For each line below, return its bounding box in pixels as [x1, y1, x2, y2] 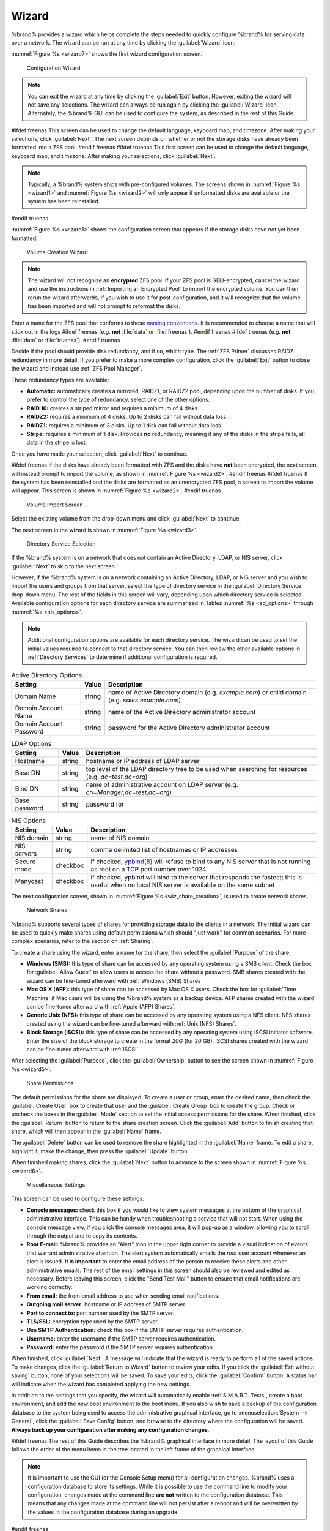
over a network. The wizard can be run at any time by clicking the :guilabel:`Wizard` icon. [11, 39, 236, 46]
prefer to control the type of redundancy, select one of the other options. [26, 396, 210, 404]
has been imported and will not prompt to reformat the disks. [28, 302, 181, 309]
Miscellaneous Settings [26, 1181, 86, 1189]
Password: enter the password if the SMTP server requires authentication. [26, 1344, 215, 1351]
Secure [15, 857, 36, 866]
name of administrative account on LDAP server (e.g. [86, 781, 238, 789]
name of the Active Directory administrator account [108, 707, 256, 716]
